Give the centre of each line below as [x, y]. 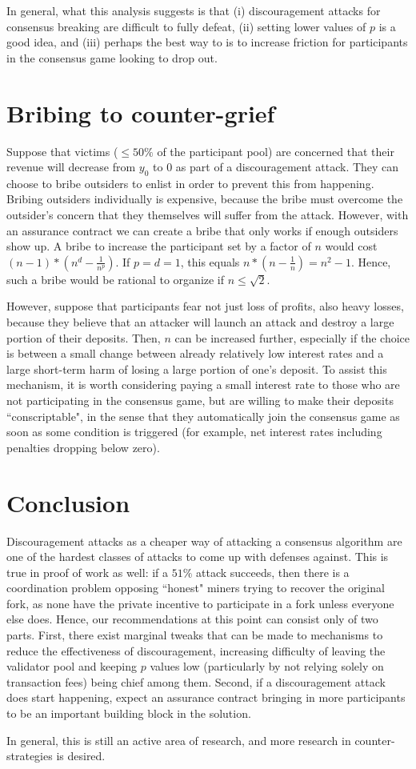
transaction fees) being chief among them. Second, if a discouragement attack [196, 681]
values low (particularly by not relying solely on [267, 666]
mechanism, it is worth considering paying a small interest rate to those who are [203, 384]
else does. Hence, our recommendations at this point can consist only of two [192, 619]
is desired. [81, 756]
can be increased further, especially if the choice [292, 337]
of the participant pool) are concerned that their [276, 151]
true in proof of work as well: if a [88, 572]
